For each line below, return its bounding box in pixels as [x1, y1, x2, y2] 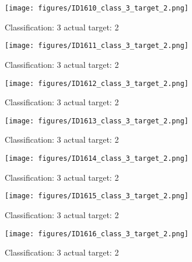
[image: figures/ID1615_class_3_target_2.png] [5, 192, 188, 201]
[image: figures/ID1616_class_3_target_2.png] [5, 229, 188, 238]
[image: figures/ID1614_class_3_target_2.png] [5, 154, 188, 163]
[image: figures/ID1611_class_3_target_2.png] [5, 42, 188, 50]
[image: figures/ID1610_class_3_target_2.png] [5, 4, 188, 12]
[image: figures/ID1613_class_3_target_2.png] [5, 116, 188, 125]
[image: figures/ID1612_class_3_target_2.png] [5, 79, 188, 88]
